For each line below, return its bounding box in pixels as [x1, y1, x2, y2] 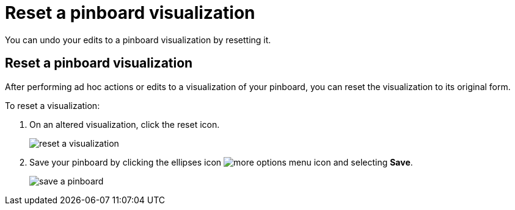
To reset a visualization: [5, 100, 100, 111]
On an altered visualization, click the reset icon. [29, 119, 220, 130]
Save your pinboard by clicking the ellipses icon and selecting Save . [29, 156, 413, 167]
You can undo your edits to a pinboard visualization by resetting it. [5, 34, 271, 45]
